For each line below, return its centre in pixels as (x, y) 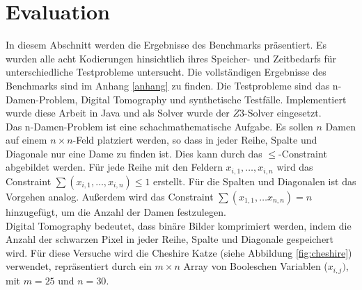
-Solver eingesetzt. (283, 113)
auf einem (26, 140)
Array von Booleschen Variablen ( (255, 266)
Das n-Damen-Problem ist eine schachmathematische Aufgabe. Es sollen (159, 126)
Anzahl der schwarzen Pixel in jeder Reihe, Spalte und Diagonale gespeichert (170, 239)
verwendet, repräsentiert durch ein (79, 266)
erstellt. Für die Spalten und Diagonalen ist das (255, 181)
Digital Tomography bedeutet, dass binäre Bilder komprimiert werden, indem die (179, 225)
